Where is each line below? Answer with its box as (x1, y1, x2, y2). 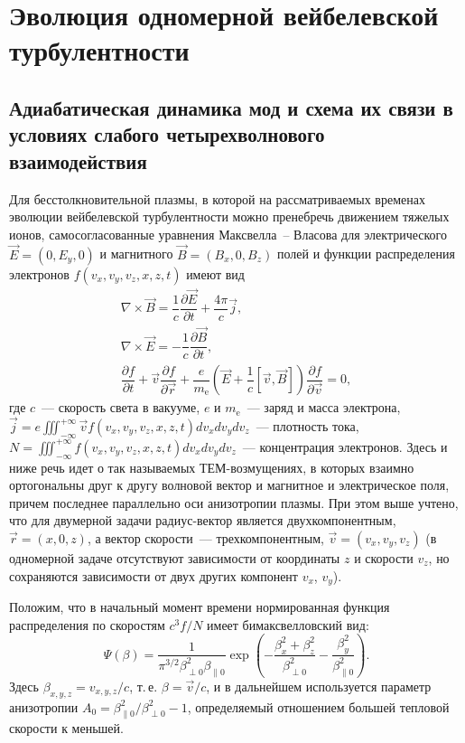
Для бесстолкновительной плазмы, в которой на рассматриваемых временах (9, 189, 425, 208)
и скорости (354, 548, 414, 567)
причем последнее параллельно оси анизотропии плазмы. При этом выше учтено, (9, 493, 459, 512)
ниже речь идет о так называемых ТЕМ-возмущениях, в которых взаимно (9, 457, 414, 476)
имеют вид (186, 264, 245, 283)
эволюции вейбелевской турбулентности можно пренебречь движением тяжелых (9, 207, 450, 226)
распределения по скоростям (9, 615, 165, 634)
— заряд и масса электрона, (246, 398, 401, 417)
